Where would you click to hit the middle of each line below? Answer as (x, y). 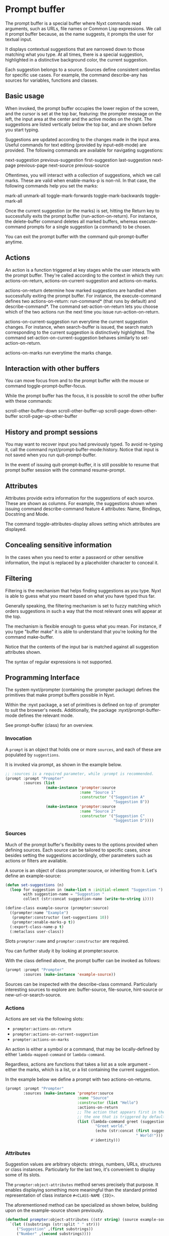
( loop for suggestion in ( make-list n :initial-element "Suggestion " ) (87, 890)
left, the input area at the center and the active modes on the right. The (79, 119)
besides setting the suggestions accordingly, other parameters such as (79, 855)
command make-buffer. (30, 637)
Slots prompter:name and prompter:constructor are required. (67, 941)
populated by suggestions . (33, 755)
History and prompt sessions (52, 432)
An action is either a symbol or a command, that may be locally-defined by (82, 1049)
